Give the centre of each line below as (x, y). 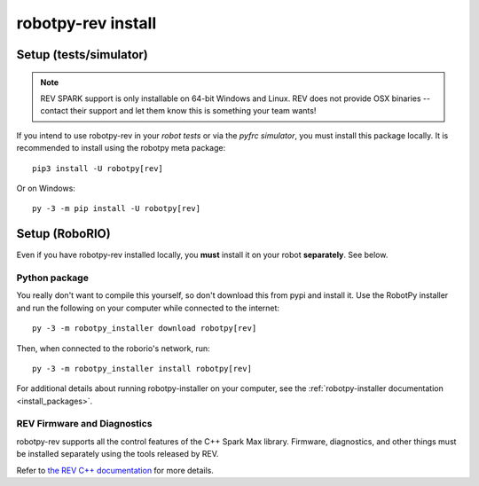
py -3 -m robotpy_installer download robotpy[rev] (145, 329)
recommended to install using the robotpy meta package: (121, 148)
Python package (52, 278)
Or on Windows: (46, 188)
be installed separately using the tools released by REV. (118, 454)
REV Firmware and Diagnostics (84, 424)
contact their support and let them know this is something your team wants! (178, 111)
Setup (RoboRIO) (63, 234)
